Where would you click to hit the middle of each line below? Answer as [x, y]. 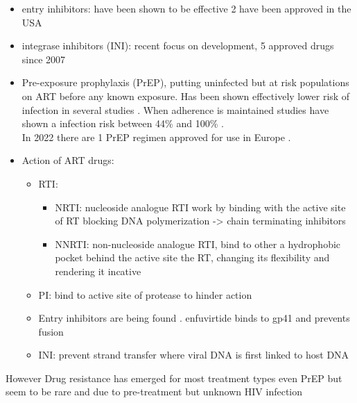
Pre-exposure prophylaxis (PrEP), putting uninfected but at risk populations [185, 82]
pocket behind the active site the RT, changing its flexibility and [192, 257]
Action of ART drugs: [68, 160]
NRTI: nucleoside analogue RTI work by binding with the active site [200, 207]
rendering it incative [98, 271]
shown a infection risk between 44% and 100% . [123, 123]
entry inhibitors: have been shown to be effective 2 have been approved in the [186, 8]
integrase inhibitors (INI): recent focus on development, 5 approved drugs [178, 46]
